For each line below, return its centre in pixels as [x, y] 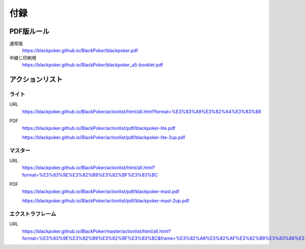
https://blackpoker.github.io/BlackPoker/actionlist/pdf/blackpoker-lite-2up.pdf [104, 137]
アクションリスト [36, 80]
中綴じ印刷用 [23, 58]
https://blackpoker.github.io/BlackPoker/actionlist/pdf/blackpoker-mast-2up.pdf [106, 201]
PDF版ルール [29, 31]
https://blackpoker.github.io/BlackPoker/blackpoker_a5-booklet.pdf [93, 65]
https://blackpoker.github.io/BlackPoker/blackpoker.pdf [80, 50]
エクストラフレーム [33, 214]
